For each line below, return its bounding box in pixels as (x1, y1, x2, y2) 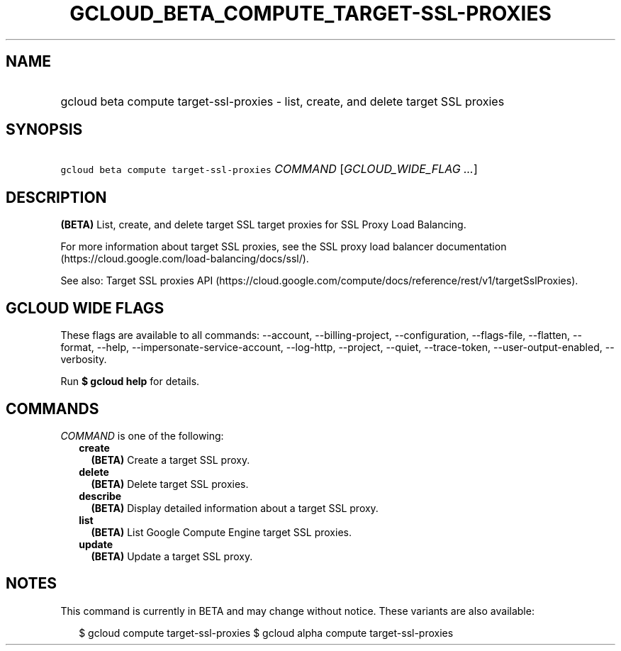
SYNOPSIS (6, 121, 83, 139)
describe (79, 489, 122, 502)
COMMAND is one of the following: (60, 429, 224, 442)
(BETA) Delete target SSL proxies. (91, 477, 249, 490)
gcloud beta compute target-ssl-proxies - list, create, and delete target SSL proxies (60, 94, 505, 108)
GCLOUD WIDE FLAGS (6, 299, 164, 317)
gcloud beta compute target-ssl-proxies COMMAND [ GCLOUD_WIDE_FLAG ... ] (60, 162, 478, 177)
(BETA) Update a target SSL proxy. (91, 550, 253, 562)
